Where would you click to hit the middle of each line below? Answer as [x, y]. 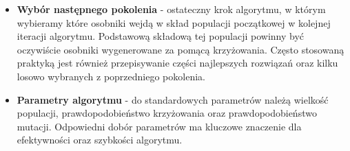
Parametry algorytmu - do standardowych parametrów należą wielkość [173, 99]
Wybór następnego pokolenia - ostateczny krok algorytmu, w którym [171, 9]
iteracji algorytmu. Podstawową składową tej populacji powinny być [161, 36]
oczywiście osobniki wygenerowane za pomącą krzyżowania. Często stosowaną [181, 49]
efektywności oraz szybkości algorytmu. [100, 140]
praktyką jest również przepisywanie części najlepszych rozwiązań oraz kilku [177, 63]
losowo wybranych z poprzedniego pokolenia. [111, 76]
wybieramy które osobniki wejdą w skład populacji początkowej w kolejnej [174, 22]
